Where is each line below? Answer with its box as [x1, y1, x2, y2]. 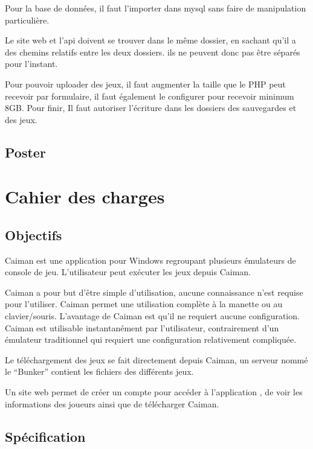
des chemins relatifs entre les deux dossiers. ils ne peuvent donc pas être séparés [5, 45, 300, 58]
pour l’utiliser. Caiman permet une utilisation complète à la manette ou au [5, 298, 283, 310]
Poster [5, 142, 46, 161]
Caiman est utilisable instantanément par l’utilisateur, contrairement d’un [5, 321, 279, 334]
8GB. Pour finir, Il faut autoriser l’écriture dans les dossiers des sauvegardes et [5, 101, 297, 114]
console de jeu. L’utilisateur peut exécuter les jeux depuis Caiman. [5, 266, 251, 278]
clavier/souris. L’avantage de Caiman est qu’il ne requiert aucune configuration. [5, 310, 300, 322]
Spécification [5, 427, 86, 445]
